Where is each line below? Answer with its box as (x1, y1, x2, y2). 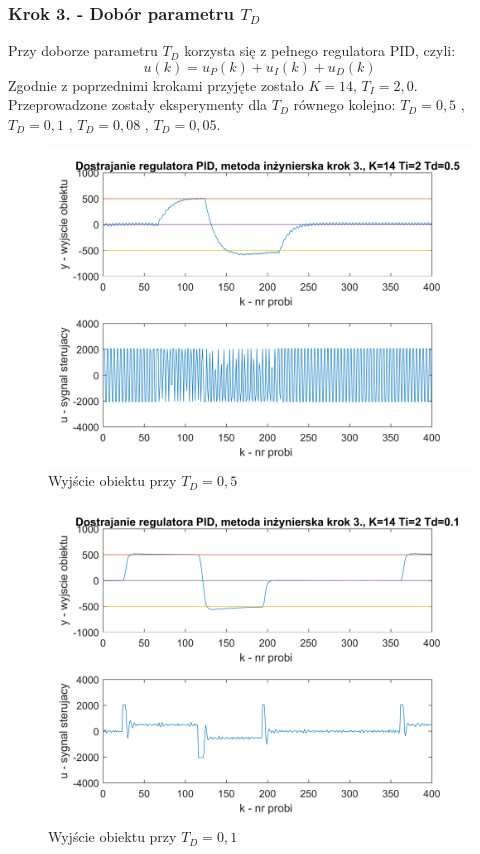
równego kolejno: (293, 94, 396, 115)
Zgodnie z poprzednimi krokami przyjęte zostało (8, 74, 304, 95)
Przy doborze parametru (8, 40, 158, 61)
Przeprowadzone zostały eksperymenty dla (8, 94, 268, 115)
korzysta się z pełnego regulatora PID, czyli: (184, 40, 456, 61)
